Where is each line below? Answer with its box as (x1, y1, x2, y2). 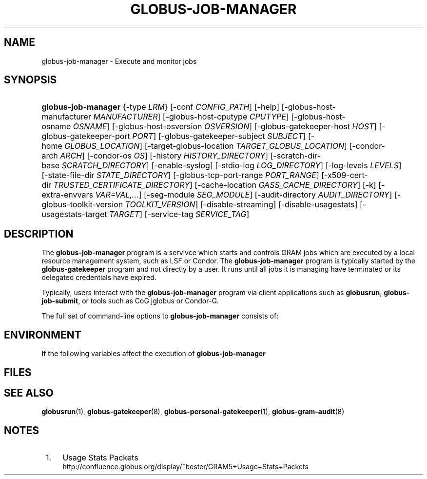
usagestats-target (41, 209, 107, 220)
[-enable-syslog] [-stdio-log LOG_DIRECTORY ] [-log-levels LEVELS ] (151, 160, 402, 171)
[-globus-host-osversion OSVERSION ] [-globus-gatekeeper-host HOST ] (112, 121, 377, 132)
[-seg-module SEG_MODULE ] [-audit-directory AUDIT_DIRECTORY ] (143, 190, 392, 200)
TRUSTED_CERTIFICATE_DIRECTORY (53, 180, 190, 190)
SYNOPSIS (4, 74, 57, 86)
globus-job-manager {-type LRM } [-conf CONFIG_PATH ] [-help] (41, 102, 280, 112)
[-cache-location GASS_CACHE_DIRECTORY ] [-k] (194, 180, 376, 190)
